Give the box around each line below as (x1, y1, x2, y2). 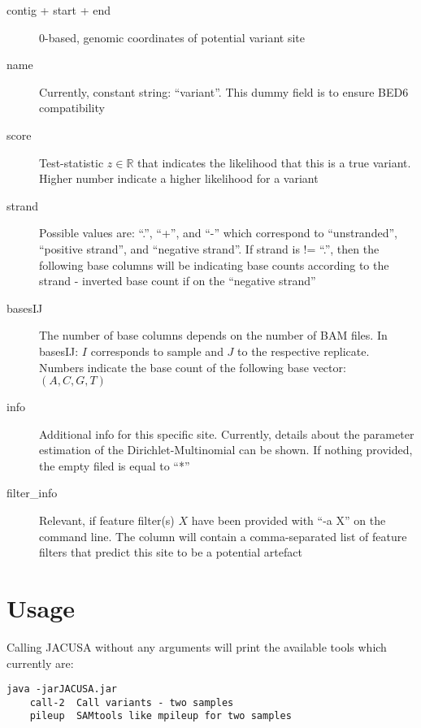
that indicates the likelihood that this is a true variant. (137, 154, 411, 171)
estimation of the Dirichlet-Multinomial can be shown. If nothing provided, (39, 441, 413, 458)
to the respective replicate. (237, 342, 370, 359)
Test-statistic (39, 154, 104, 171)
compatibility (39, 99, 105, 116)
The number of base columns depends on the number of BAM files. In (39, 327, 388, 344)
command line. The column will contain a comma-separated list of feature (39, 527, 407, 544)
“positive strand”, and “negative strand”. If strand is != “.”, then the (39, 240, 380, 257)
